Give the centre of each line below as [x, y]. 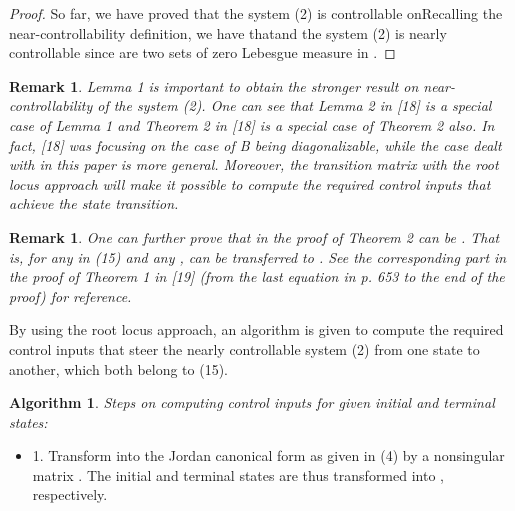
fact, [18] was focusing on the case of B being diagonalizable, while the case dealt [255, 144]
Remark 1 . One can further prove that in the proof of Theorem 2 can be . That [254, 236]
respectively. [70, 494]
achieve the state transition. [94, 203]
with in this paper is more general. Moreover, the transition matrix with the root [254, 164]
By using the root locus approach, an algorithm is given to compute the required [256, 329]
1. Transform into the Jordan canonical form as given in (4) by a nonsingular [268, 455]
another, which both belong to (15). [119, 368]
